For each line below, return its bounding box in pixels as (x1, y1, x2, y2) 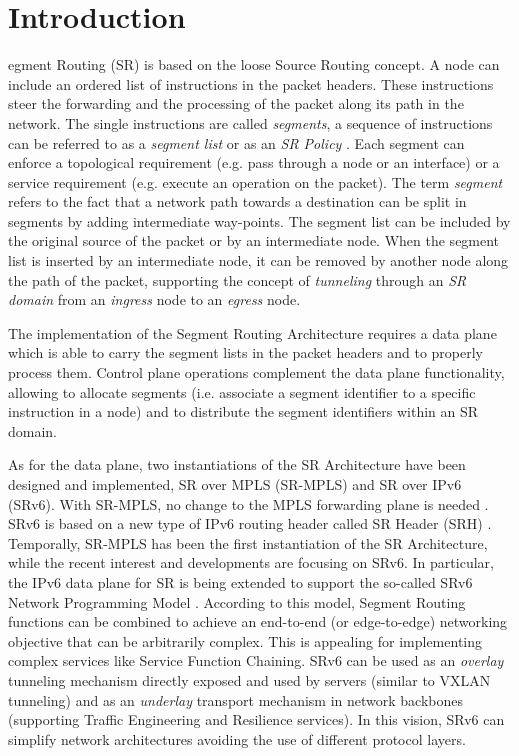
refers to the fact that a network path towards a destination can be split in (8, 191, 467, 212)
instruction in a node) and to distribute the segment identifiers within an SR (8, 401, 479, 422)
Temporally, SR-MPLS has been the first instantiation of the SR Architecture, (8, 532, 488, 553)
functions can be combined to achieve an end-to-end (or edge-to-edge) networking (8, 611, 508, 632)
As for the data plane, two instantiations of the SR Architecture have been (8, 454, 466, 475)
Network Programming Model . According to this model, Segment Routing (8, 591, 466, 612)
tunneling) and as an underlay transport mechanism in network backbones (8, 689, 463, 710)
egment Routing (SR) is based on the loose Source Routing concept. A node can (8, 54, 500, 75)
